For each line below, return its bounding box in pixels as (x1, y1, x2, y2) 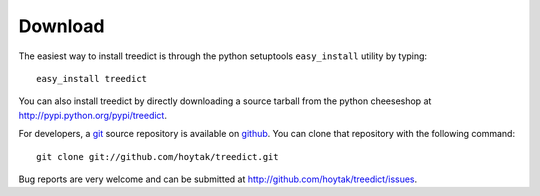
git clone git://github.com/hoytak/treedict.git (36, 151, 279, 162)
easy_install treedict (36, 73, 148, 84)
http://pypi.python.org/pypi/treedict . (18, 109, 167, 121)
